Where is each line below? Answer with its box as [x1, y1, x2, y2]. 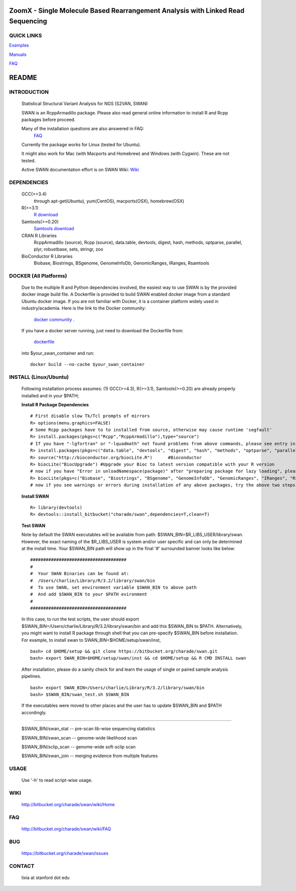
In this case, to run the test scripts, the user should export [21, 616, 139, 622]
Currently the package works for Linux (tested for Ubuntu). [21, 142, 142, 148]
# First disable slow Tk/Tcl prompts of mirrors [30, 413, 150, 419]
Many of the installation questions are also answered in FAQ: [21, 126, 145, 132]
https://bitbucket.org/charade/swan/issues [21, 851, 109, 856]
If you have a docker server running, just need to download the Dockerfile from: [21, 328, 184, 333]
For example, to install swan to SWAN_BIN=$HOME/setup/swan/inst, [21, 637, 161, 643]
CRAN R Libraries [21, 232, 57, 238]
